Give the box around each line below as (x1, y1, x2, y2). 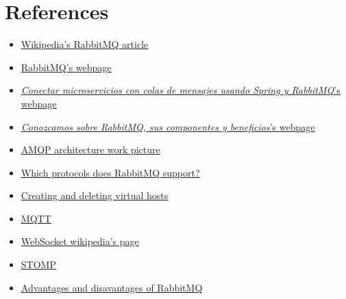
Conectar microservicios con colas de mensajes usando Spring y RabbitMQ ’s (21, 83, 341, 97)
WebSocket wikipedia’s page (21, 234, 139, 248)
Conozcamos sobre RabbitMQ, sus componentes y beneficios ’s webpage (21, 119, 315, 133)
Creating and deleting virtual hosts (21, 188, 169, 203)
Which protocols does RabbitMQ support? (21, 165, 200, 179)
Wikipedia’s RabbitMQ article (21, 37, 149, 51)
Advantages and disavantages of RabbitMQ (21, 280, 203, 294)
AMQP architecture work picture (21, 142, 160, 157)
